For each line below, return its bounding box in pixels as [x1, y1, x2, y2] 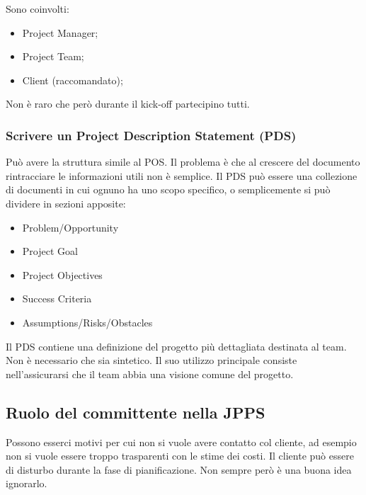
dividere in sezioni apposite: [6, 195, 126, 210]
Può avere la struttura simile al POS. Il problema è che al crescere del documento [6, 154, 360, 169]
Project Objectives [22, 267, 103, 282]
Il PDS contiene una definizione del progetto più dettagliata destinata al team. [6, 338, 347, 353]
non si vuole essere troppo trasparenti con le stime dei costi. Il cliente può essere [6, 448, 354, 463]
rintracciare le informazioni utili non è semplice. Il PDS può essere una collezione [6, 168, 358, 183]
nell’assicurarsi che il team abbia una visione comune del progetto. [6, 366, 294, 381]
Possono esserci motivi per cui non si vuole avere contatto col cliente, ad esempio [6, 434, 357, 449]
